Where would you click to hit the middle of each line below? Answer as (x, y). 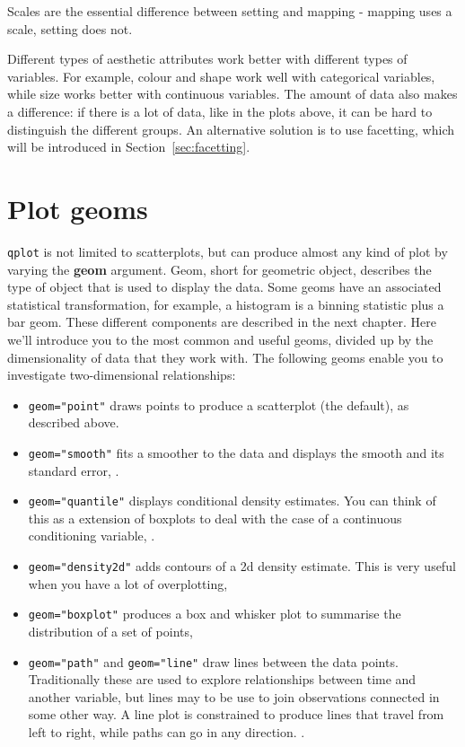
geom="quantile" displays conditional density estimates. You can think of (232, 501)
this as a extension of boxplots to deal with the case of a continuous (215, 518)
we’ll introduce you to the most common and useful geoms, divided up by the (220, 339)
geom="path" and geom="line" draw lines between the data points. (213, 661)
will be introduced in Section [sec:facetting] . (129, 147)
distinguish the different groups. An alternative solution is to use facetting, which (231, 129)
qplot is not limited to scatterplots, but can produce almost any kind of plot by (228, 251)
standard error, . (74, 470)
